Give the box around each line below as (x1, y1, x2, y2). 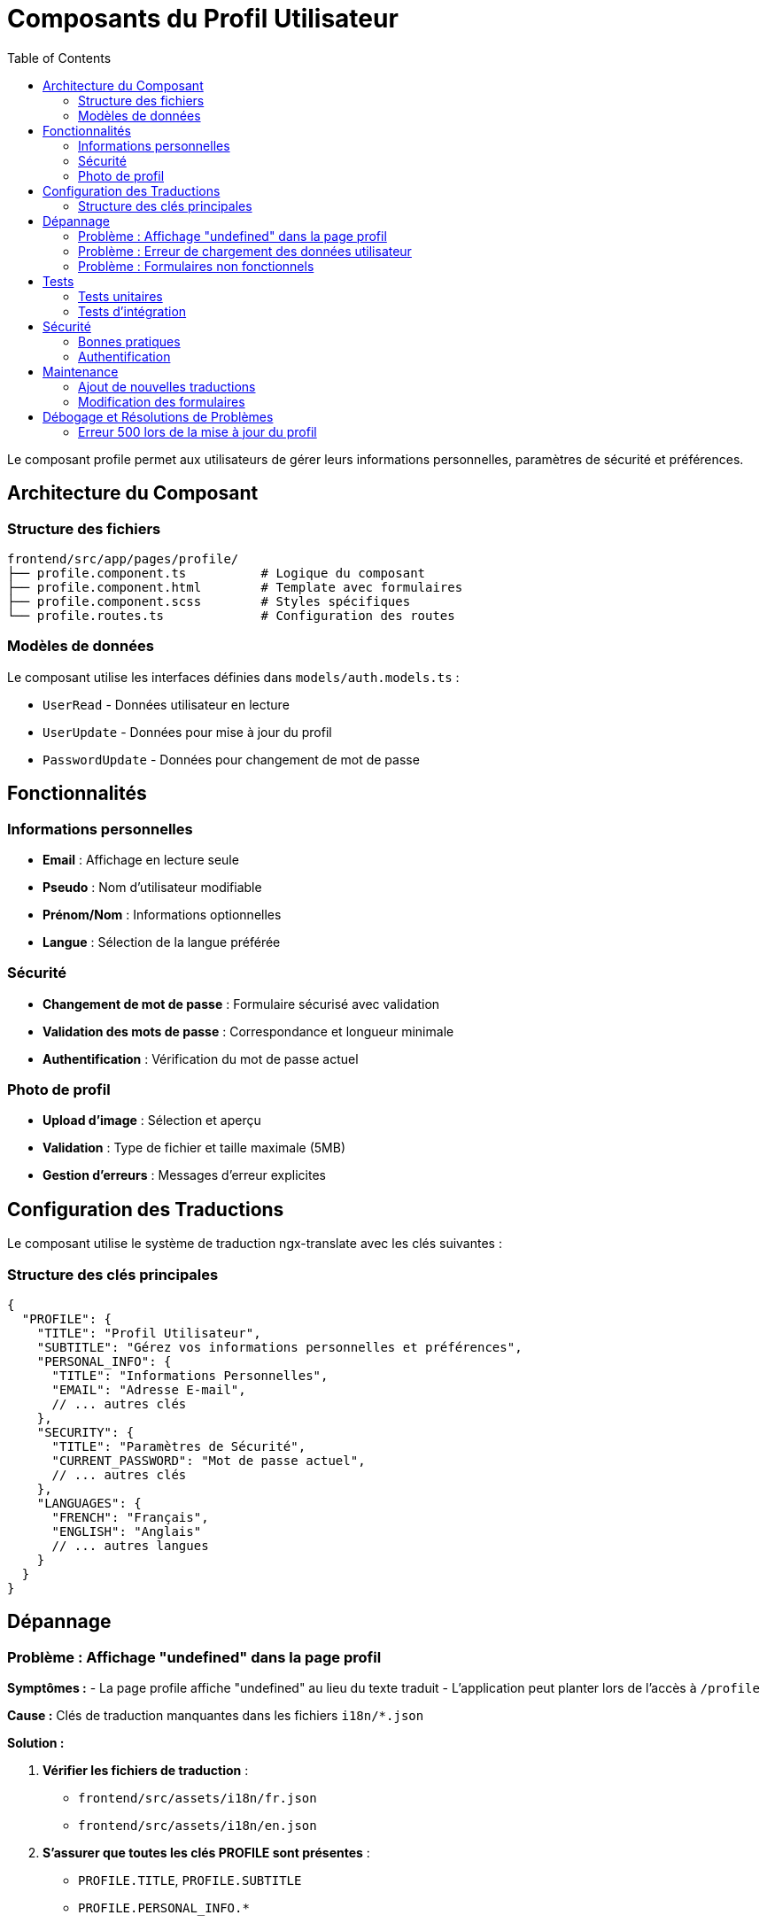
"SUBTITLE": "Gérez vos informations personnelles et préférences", (36, 1340, 523, 1355)
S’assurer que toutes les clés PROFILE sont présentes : (43, 1845, 370, 1861)
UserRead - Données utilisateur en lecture (43, 696, 290, 712)
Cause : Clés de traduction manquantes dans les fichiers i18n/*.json (7, 1708, 424, 1724)
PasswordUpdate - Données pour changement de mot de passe (43, 751, 420, 767)
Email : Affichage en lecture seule (43, 851, 239, 867)
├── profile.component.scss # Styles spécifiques (7, 593, 411, 609)
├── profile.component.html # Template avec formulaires (7, 579, 463, 594)
